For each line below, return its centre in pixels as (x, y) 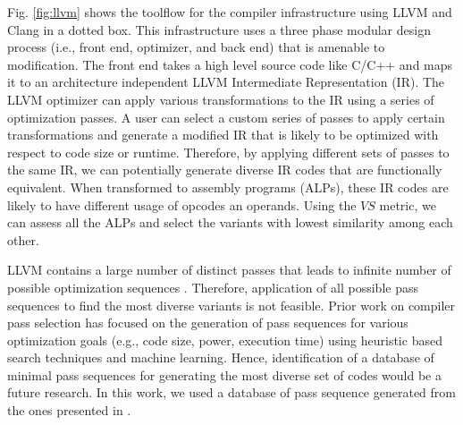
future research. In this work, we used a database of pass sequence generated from (231, 392)
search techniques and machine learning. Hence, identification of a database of (221, 357)
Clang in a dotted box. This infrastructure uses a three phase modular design (219, 29)
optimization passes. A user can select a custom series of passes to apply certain (226, 117)
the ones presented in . (69, 410)
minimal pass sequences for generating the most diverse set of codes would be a (224, 374)
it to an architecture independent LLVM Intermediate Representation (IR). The (226, 82)
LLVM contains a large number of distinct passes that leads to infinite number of (229, 270)
